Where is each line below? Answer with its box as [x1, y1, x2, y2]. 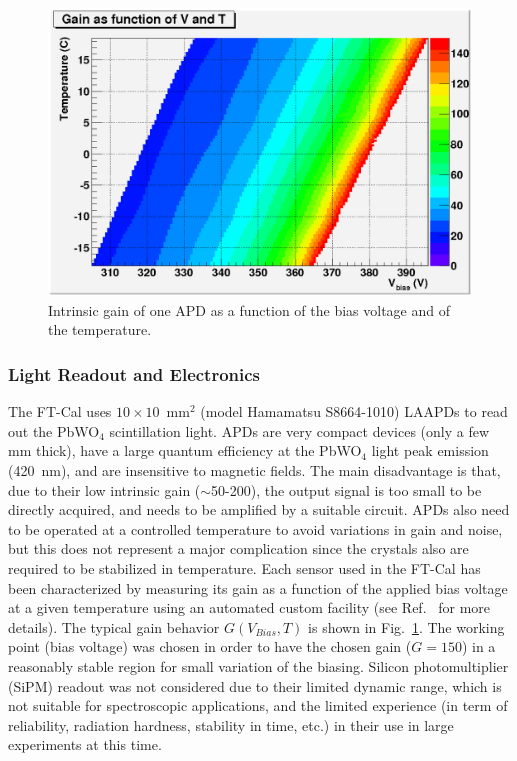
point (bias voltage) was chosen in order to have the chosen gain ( [8, 636, 412, 657]
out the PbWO [8, 420, 100, 441]
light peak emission [371, 440, 489, 461]
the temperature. [48, 319, 152, 340]
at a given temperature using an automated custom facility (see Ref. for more [8, 597, 490, 618]
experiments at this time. [8, 734, 162, 755]
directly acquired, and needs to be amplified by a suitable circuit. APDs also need [8, 499, 510, 520]
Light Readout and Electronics [8, 361, 261, 386]
